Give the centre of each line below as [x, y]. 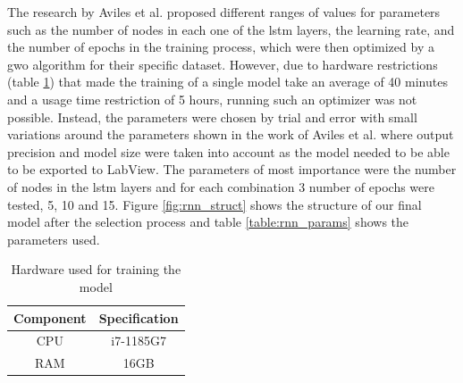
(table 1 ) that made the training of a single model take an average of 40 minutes [227, 82]
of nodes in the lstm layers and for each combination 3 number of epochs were [221, 186]
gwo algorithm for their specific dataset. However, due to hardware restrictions [223, 64]
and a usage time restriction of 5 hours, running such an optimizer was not [212, 99]
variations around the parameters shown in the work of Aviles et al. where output [231, 134]
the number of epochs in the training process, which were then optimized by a [221, 47]
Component [50, 317]
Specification [139, 317]
